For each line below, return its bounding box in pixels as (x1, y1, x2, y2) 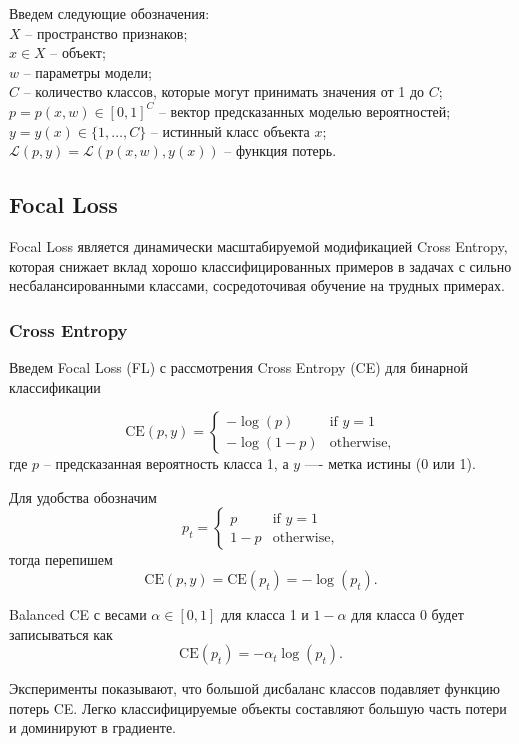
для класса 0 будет (351, 603, 464, 624)
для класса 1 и (220, 603, 309, 624)
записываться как (9, 623, 113, 644)
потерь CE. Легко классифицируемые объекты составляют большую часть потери (9, 697, 507, 718)
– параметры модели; (23, 61, 152, 82)
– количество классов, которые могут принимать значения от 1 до (23, 81, 425, 102)
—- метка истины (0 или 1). (304, 453, 476, 474)
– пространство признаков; (25, 22, 188, 43)
